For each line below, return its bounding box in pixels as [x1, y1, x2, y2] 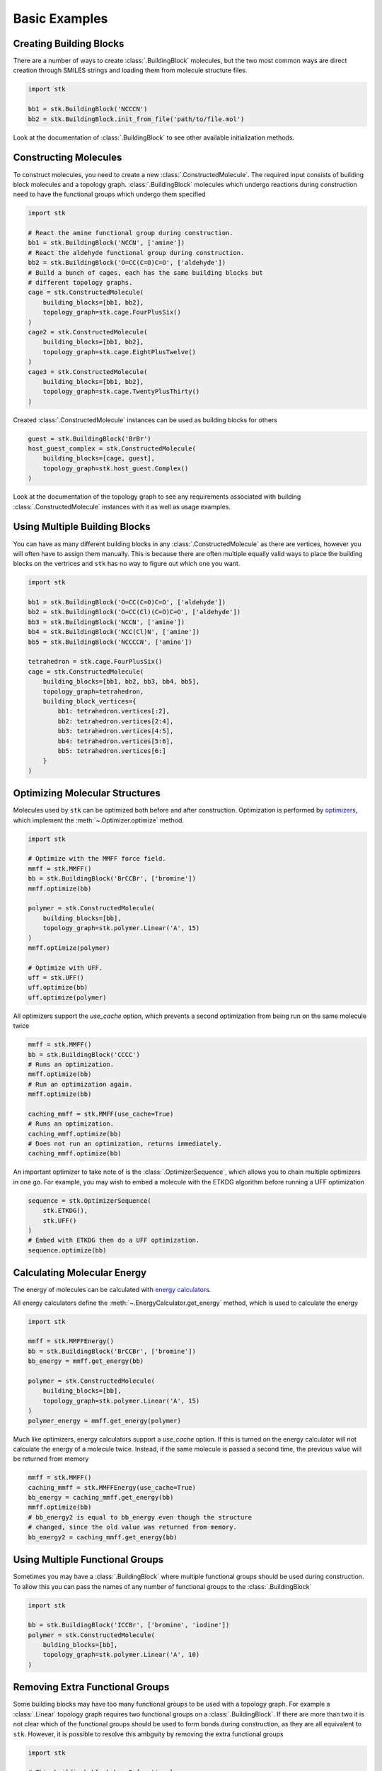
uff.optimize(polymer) [28, 993, 107, 1002]
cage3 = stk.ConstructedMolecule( [28, 368, 148, 375]
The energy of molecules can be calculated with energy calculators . [13, 1286, 212, 1294]
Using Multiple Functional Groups [13, 1554, 164, 1566]
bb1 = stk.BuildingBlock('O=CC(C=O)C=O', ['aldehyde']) [28, 599, 226, 606]
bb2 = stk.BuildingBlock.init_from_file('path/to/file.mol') [28, 115, 245, 123]
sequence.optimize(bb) [28, 1246, 107, 1254]
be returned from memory [13, 1454, 89, 1463]
